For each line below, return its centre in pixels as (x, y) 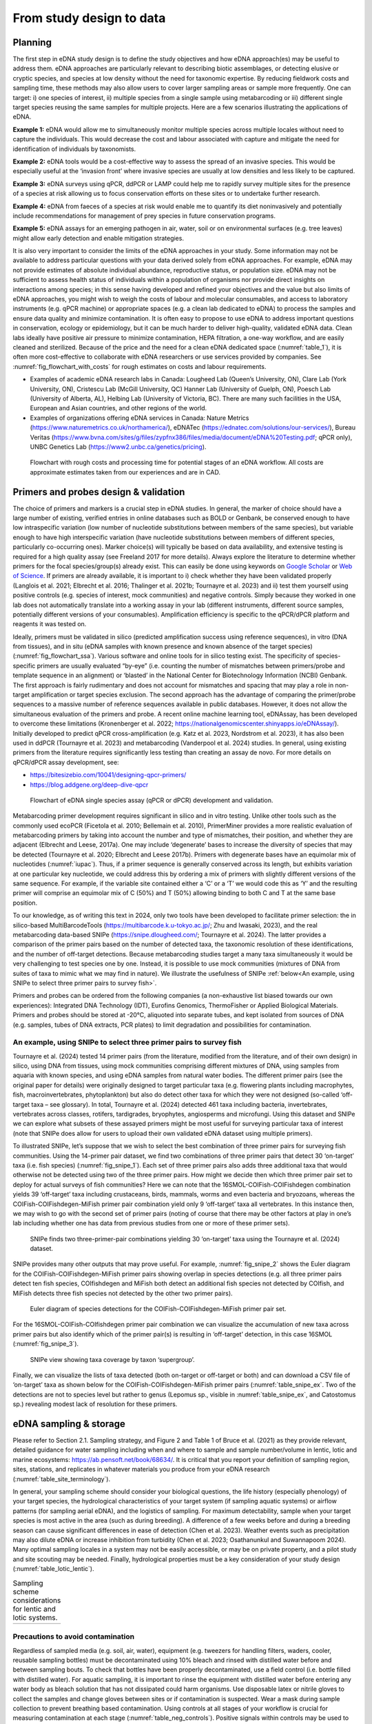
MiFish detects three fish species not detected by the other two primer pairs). (123, 1293)
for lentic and (34, 1609)
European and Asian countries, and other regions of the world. (118, 408)
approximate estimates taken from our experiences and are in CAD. (125, 472)
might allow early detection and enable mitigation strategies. (98, 238)
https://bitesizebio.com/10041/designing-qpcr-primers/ (108, 775)
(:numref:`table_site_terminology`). (61, 1479)
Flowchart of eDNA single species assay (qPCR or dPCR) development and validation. (152, 800)
